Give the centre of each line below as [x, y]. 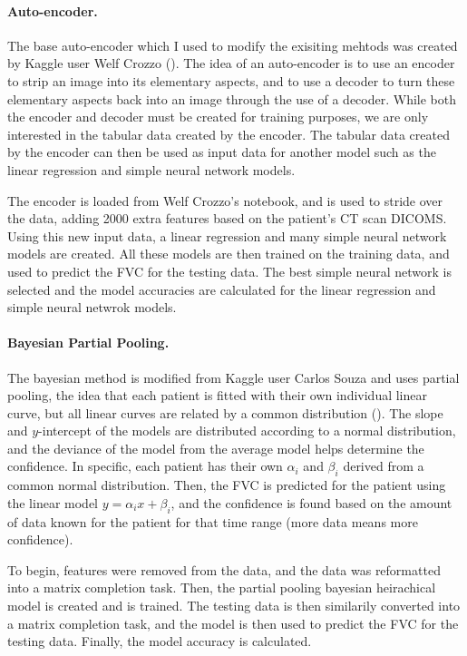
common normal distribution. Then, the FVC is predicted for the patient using [227, 485]
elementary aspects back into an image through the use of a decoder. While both [232, 98]
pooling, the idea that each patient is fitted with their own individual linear [217, 395]
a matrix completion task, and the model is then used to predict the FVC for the [233, 623]
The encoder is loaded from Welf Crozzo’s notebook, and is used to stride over [225, 200]
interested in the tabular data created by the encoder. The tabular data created [229, 134]
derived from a [384, 466]
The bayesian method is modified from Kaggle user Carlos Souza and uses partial [233, 377]
